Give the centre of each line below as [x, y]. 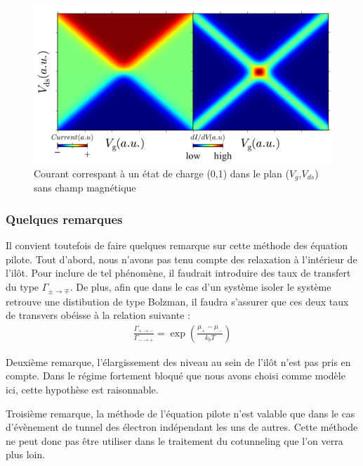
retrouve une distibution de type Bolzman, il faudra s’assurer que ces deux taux [177, 301]
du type [22, 287]
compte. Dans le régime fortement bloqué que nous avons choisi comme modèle [176, 376]
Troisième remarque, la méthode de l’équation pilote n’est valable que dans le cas [180, 413]
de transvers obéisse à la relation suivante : [98, 315]
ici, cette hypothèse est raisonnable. [82, 389]
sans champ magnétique [85, 188]
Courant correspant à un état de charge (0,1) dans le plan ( [161, 174]
